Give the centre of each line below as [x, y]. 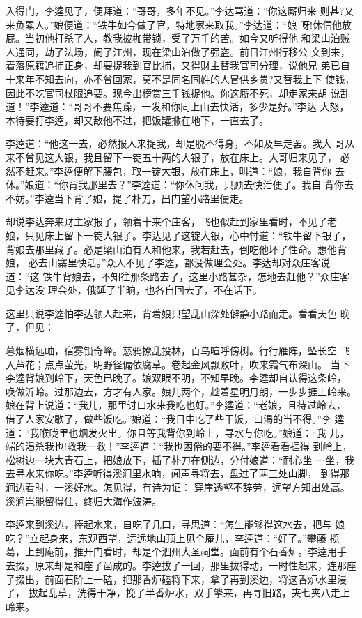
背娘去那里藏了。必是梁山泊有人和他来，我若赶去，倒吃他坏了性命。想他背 [176, 249]
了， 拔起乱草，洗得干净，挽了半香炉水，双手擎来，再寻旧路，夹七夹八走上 [178, 593]
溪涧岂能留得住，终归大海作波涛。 [84, 500]
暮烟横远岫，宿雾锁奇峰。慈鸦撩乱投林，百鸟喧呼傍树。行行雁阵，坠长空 [171, 351]
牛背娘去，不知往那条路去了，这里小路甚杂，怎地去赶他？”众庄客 [201, 276]
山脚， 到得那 [319, 473]
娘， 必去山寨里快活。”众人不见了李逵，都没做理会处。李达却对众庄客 [163, 263]
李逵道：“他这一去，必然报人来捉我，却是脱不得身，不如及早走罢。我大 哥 [175, 143]
